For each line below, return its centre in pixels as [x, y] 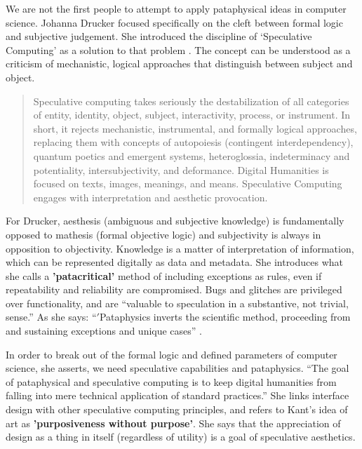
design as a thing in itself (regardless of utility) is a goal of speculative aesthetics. [181, 437]
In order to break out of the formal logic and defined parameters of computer [172, 354]
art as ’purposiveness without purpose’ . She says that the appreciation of [173, 423]
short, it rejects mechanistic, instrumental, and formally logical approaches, [195, 128]
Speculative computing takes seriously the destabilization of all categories [191, 101]
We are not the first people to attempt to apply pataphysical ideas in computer [176, 8]
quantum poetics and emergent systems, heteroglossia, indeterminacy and [192, 155]
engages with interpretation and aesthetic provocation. [150, 197]
